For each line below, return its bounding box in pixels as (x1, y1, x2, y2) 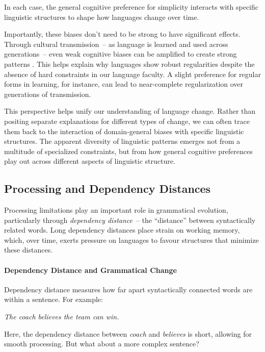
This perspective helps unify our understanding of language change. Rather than (4, 106, 256, 116)
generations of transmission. (4, 88, 91, 99)
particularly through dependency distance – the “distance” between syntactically (4, 214, 256, 225)
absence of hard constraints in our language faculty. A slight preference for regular (4, 68, 261, 79)
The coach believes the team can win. (4, 311, 119, 322)
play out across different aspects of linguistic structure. (4, 156, 175, 166)
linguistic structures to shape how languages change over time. (4, 11, 199, 22)
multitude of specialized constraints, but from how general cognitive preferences (4, 145, 253, 156)
